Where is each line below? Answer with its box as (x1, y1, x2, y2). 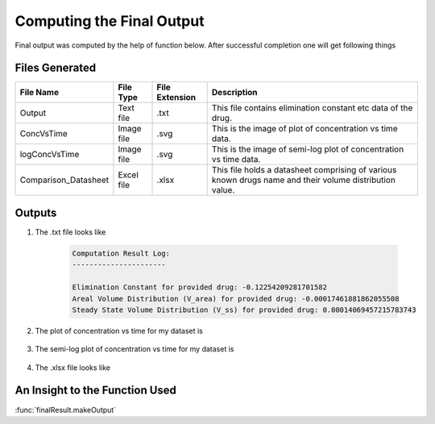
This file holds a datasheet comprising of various (211, 164, 397, 176)
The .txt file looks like (35, 227, 106, 237)
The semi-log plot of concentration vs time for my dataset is (35, 344, 234, 354)
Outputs (14, 206, 57, 219)
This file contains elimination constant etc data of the (211, 102, 413, 114)
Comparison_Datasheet (19, 174, 109, 185)
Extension (156, 92, 197, 103)
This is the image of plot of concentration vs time (211, 123, 398, 135)
